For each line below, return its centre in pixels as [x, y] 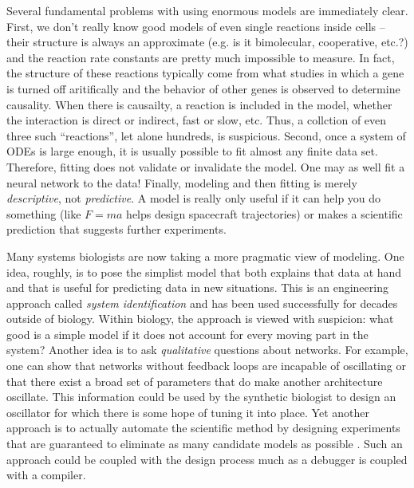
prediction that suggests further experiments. [116, 229]
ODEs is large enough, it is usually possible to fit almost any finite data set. [192, 151]
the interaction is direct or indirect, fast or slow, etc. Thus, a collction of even [197, 120]
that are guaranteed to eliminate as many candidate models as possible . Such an [205, 444]
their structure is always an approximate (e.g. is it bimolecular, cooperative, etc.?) [207, 42]
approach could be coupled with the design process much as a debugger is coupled [207, 459]
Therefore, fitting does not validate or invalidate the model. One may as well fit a [206, 166]
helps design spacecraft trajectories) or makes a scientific [264, 213]
